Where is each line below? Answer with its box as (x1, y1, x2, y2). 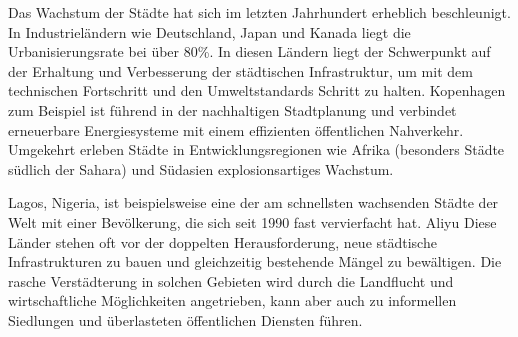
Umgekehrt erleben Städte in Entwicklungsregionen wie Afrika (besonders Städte (8, 139, 505, 160)
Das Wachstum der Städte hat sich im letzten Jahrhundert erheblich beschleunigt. (8, 2, 511, 22)
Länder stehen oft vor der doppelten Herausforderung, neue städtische (8, 231, 437, 252)
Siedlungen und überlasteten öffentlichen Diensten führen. (8, 309, 363, 330)
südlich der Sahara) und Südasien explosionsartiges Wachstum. (8, 158, 394, 179)
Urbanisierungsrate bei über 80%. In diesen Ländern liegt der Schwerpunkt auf (8, 41, 491, 62)
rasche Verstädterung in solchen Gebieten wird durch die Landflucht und (8, 270, 454, 291)
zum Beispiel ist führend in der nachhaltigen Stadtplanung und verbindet (8, 99, 457, 120)
